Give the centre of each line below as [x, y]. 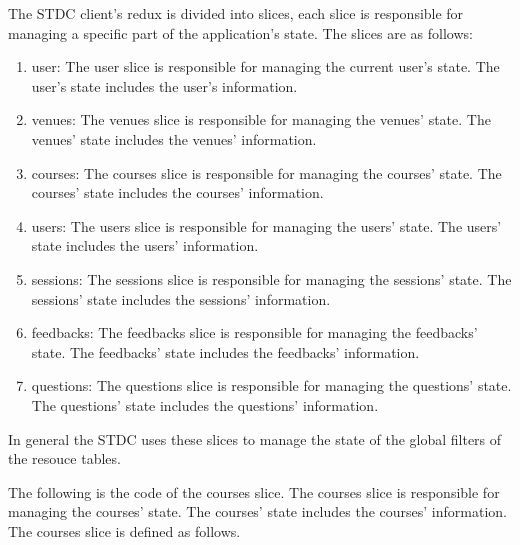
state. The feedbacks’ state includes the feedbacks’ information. [225, 351]
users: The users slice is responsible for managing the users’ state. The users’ [266, 225]
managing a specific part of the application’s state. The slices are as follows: [240, 32]
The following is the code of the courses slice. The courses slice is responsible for [254, 491]
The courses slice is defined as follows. [124, 530]
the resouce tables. [64, 458]
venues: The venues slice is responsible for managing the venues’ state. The [261, 119]
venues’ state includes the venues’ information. [174, 138]
